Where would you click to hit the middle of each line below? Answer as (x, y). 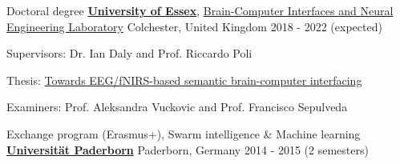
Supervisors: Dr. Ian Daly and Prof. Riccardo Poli (129, 53)
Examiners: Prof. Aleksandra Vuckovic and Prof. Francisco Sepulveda (177, 107)
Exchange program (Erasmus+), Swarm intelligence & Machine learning (184, 133)
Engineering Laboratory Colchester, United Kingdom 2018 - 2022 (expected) (194, 26)
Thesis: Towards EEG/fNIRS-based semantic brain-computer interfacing (184, 80)
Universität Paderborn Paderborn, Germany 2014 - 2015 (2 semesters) (188, 149)
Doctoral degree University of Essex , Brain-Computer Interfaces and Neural (200, 10)
